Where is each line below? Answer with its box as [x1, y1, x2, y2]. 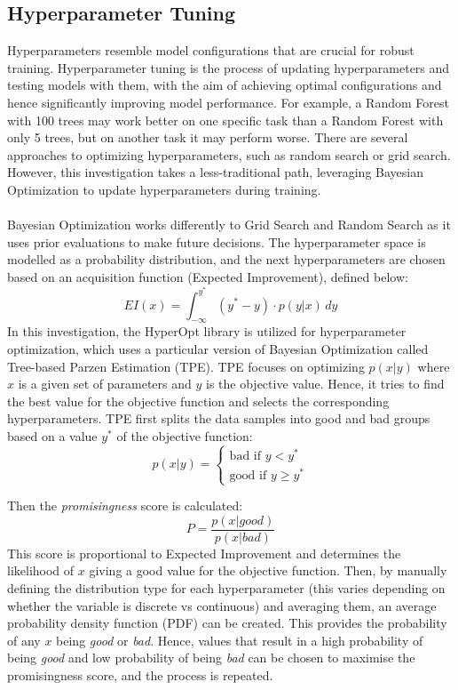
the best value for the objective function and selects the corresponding [7, 391, 390, 410]
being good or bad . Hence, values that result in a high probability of [56, 630, 423, 649]
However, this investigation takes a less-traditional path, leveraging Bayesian [7, 163, 423, 181]
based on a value [7, 426, 98, 445]
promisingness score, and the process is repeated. [7, 666, 273, 685]
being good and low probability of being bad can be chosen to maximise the [7, 648, 415, 667]
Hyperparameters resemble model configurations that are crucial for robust [7, 41, 415, 60]
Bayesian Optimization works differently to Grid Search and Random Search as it [7, 215, 451, 234]
